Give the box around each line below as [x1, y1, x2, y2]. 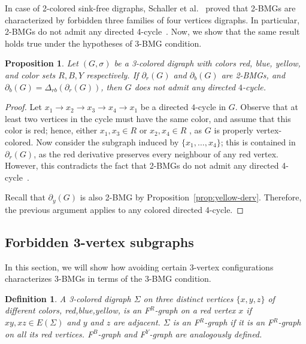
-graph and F [98, 327, 146, 340]
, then [101, 80, 122, 93]
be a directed [140, 101, 189, 113]
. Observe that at [235, 101, 298, 113]
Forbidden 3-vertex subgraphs [5, 232, 194, 251]
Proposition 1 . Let [5, 57, 78, 69]
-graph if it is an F [204, 315, 274, 328]
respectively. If [86, 68, 139, 81]
